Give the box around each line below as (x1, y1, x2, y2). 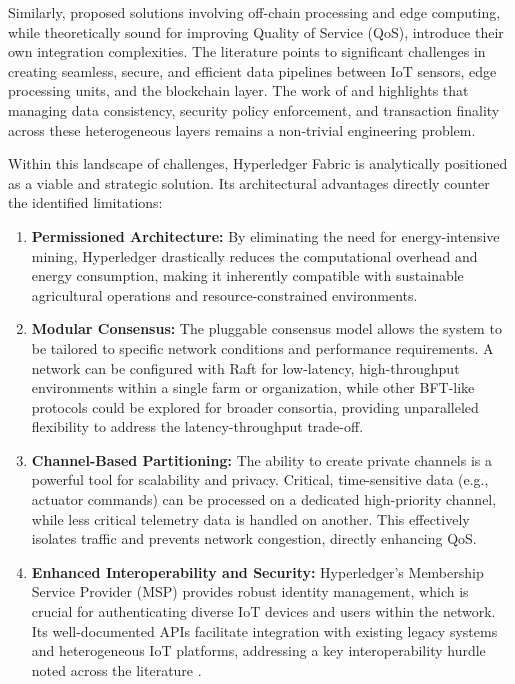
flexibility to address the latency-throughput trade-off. (31, 416, 364, 437)
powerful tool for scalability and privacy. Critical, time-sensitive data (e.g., (31, 469, 489, 490)
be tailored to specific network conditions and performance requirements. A (31, 337, 494, 358)
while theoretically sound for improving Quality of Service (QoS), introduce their (8, 21, 504, 42)
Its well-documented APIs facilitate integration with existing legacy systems (31, 620, 498, 641)
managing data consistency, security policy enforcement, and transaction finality (8, 99, 500, 120)
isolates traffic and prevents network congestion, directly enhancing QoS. (31, 528, 477, 549)
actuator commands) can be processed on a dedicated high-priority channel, (31, 489, 497, 510)
